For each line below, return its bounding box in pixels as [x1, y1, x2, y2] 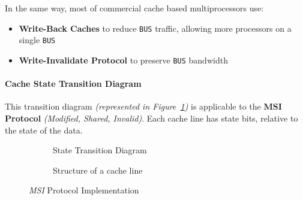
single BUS [19, 34, 56, 46]
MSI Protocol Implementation [29, 184, 139, 196]
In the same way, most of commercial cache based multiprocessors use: [5, 2, 264, 14]
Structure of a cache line [53, 163, 143, 176]
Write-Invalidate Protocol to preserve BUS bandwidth [19, 53, 228, 66]
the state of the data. [5, 123, 83, 136]
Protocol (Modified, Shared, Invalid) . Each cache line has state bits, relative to [5, 111, 298, 124]
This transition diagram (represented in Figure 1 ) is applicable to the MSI [5, 100, 282, 113]
